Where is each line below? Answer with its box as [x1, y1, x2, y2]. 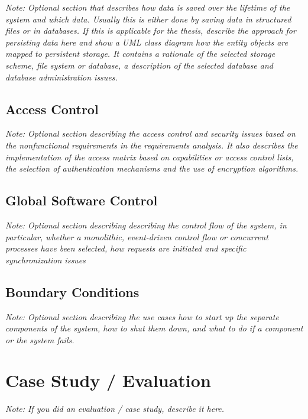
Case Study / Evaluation [5, 368, 211, 392]
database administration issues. [5, 70, 118, 83]
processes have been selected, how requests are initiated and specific [5, 242, 247, 254]
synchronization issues [5, 253, 86, 266]
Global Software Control [5, 191, 158, 209]
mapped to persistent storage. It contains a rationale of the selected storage [5, 47, 275, 60]
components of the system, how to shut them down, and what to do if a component [5, 322, 303, 334]
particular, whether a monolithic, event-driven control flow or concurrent [5, 230, 268, 243]
